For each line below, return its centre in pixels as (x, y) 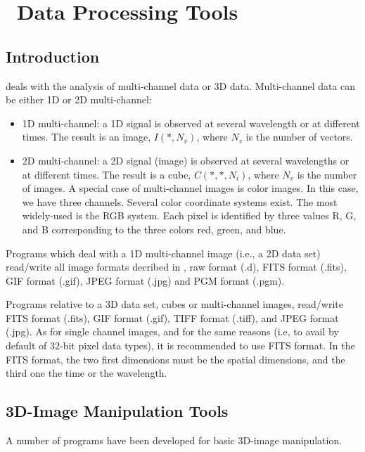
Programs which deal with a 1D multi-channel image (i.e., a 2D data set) (163, 253)
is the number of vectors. (299, 137)
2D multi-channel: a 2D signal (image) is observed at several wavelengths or (186, 160)
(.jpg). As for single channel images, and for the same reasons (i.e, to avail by (172, 331)
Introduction (53, 56)
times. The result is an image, (87, 137)
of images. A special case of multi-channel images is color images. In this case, (190, 188)
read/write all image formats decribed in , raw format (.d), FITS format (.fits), (176, 267)
